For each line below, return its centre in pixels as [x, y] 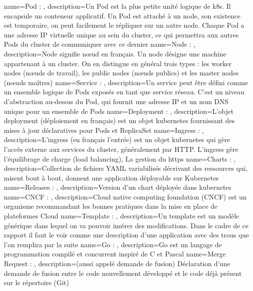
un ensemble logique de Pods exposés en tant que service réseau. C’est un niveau [124, 92]
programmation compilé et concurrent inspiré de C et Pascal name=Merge [115, 254]
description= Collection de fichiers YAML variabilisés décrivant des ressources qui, [126, 168]
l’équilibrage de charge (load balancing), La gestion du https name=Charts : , [120, 158]
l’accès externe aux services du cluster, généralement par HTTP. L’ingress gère [121, 149]
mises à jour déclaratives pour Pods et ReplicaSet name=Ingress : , [104, 130]
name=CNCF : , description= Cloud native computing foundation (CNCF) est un [125, 196]
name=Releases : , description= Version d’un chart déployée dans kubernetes [118, 187]
